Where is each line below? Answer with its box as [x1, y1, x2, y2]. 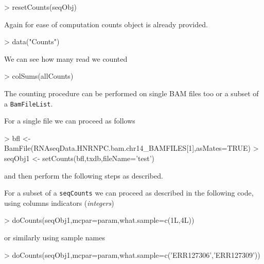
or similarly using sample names [4, 232, 105, 243]
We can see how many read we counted [4, 53, 128, 64]
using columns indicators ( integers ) [4, 197, 114, 208]
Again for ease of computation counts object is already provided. [4, 19, 208, 29]
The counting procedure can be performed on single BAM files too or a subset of [4, 87, 259, 98]
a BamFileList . [4, 98, 53, 109]
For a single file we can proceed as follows [4, 115, 135, 126]
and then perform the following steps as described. [4, 170, 163, 181]
